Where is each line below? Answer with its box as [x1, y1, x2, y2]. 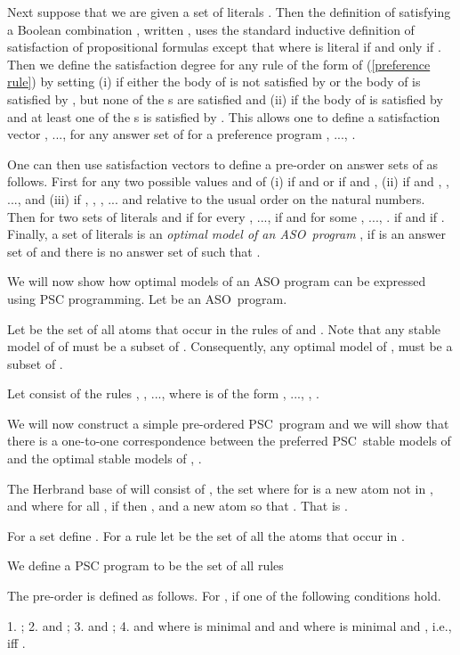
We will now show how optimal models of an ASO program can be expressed [7, 272, 426, 291]
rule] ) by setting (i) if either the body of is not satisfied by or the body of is [7, 72, 421, 91]
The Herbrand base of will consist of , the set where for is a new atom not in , [7, 479, 433, 497]
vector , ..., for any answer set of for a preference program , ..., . [7, 125, 356, 143]
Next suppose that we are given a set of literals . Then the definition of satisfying [7, 3, 451, 20]
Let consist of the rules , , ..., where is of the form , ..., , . [7, 384, 319, 403]
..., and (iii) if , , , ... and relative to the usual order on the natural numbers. [7, 189, 425, 208]
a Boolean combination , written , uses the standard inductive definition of [7, 20, 415, 38]
